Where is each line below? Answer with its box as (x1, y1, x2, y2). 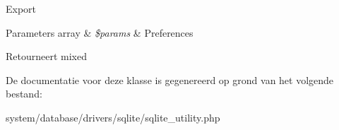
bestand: (6, 86, 42, 101)
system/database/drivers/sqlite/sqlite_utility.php (6, 110, 220, 124)
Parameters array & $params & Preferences (6, 25, 194, 40)
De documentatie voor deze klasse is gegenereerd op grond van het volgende (6, 72, 334, 87)
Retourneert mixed (6, 49, 87, 64)
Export (6, 1, 37, 16)
